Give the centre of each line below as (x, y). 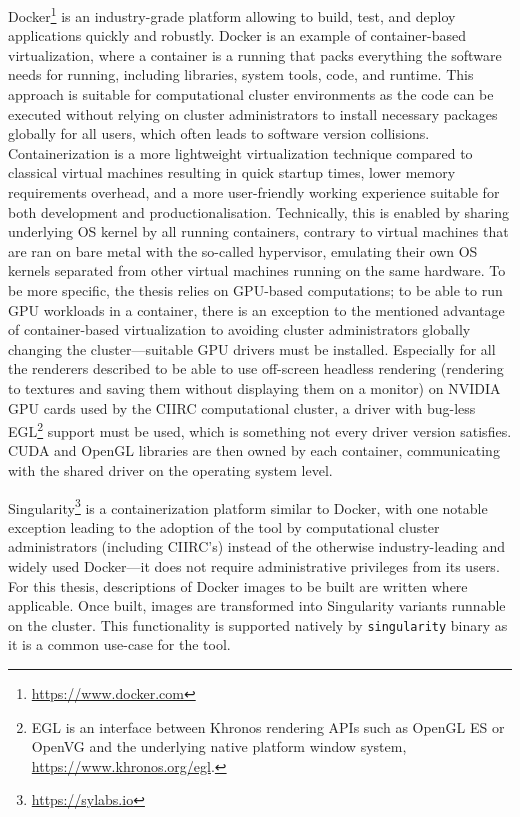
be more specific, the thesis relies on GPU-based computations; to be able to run (255, 289)
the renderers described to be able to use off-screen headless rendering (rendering (256, 368)
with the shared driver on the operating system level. (170, 469)
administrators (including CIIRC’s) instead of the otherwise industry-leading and (257, 546)
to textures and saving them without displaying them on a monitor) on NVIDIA (254, 387)
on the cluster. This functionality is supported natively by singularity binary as (258, 624)
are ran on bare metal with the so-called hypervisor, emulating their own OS (243, 250)
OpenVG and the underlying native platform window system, (219, 746)
